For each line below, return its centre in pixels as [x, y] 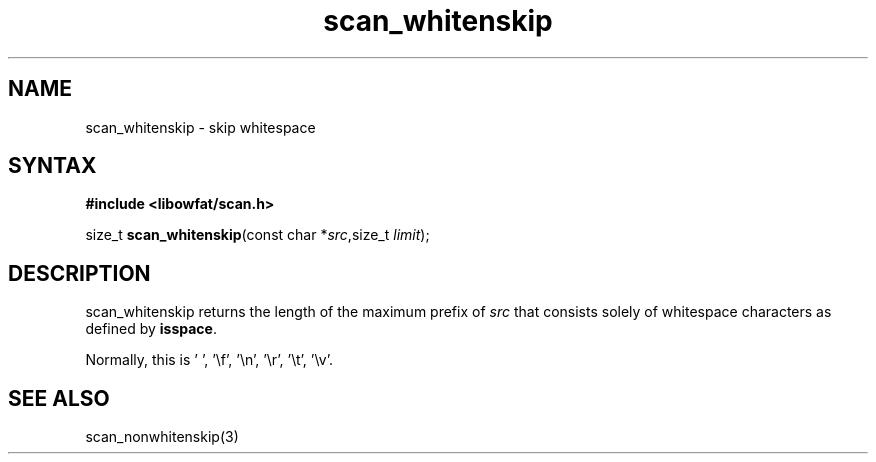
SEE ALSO [59, 398]
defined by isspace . [151, 329]
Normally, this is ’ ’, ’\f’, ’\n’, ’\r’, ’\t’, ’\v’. [209, 360]
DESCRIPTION [79, 273]
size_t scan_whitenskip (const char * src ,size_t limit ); [257, 235]
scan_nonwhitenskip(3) [162, 437]
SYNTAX [52, 166]
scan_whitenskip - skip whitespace [200, 127]
